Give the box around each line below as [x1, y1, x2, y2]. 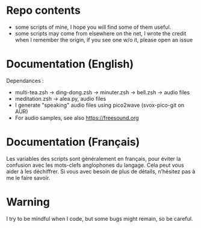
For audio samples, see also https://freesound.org [14, 114, 140, 121]
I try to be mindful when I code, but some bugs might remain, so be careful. [6, 215, 193, 222]
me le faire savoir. [6, 174, 51, 181]
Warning [6, 196, 50, 209]
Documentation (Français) [6, 136, 140, 149]
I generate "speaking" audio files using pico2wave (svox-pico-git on [14, 101, 185, 109]
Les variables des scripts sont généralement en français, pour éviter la [6, 155, 181, 162]
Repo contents [6, 4, 81, 17]
